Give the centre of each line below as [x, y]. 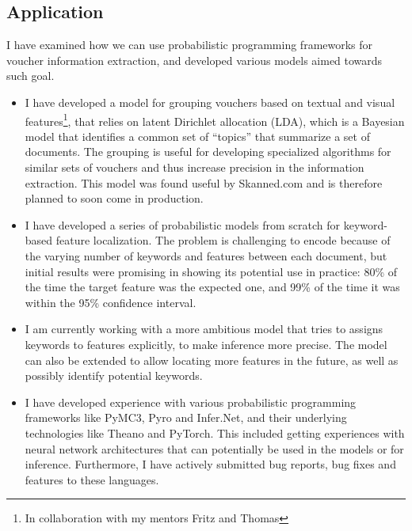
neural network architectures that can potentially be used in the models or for [214, 448]
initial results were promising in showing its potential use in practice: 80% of [211, 271]
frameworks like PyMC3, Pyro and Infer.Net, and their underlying [186, 417]
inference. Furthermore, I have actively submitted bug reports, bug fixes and [210, 464]
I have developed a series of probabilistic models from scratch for [183, 224]
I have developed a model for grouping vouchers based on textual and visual [210, 102]
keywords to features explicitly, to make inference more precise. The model [206, 344]
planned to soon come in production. [114, 198]
